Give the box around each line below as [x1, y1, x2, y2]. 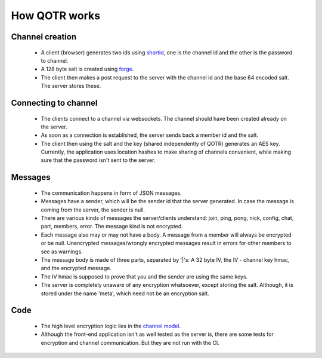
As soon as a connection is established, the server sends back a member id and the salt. [41, 131, 259, 139]
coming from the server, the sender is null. [41, 206, 145, 213]
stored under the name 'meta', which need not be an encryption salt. [41, 290, 209, 297]
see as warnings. [41, 248, 83, 255]
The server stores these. [41, 82, 101, 90]
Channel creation [11, 32, 77, 42]
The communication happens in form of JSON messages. [41, 189, 182, 197]
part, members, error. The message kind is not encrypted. [41, 223, 183, 230]
